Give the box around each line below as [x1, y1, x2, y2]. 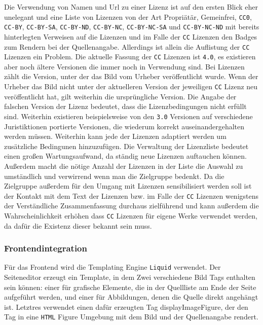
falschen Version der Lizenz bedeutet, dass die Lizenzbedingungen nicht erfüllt [4, 101, 247, 112]
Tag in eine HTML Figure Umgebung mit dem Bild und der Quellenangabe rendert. [4, 311, 258, 322]
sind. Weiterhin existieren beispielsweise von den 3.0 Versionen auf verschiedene [4, 111, 253, 121]
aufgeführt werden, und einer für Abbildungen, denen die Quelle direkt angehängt [4, 292, 258, 302]
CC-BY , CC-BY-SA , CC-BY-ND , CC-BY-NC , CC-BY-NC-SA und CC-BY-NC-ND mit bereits [4, 21, 259, 32]
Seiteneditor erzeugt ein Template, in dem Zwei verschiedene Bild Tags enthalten [4, 272, 255, 282]
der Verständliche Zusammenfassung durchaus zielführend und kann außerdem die [4, 200, 259, 211]
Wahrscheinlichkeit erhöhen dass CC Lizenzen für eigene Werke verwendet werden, [4, 210, 257, 221]
